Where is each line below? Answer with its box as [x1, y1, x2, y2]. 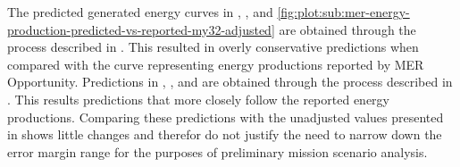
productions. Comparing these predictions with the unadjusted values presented [7, 107, 444, 126]
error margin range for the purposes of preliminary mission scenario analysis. [7, 142, 428, 161]
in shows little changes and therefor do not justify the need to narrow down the [7, 125, 442, 144]
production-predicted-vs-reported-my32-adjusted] [7, 20, 275, 38]
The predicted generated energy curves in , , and [7, 3, 273, 21]
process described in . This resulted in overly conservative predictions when [7, 38, 419, 56]
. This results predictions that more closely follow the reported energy [7, 89, 389, 108]
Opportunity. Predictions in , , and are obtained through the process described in [7, 72, 453, 91]
